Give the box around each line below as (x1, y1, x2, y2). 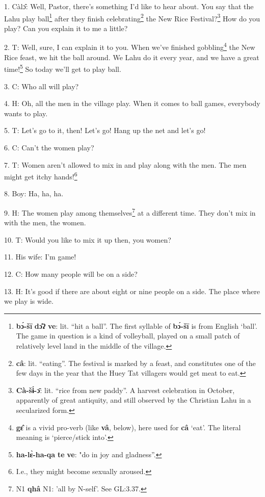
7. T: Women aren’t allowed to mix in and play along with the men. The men (4, 159, 247, 170)
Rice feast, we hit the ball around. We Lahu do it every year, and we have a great (4, 51, 259, 62)
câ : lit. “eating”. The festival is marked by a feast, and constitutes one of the (16, 357, 256, 368)
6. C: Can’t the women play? (4, 142, 94, 152)
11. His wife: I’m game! (4, 251, 76, 262)
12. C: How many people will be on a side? (4, 268, 138, 279)
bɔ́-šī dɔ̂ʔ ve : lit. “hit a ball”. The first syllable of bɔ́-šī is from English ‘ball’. (16, 320, 257, 331)
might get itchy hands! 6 (4, 170, 77, 181)
